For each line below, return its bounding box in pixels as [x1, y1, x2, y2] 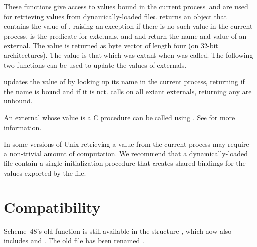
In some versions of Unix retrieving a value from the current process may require [4, 139, 249, 149]
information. [4, 122, 42, 132]
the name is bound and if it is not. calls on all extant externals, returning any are [4, 86, 252, 96]
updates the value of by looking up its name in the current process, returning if [4, 76, 245, 87]
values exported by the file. [4, 167, 86, 178]
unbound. [4, 96, 33, 106]
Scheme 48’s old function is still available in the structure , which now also [4, 225, 232, 236]
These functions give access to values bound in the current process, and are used [4, 1, 248, 11]
